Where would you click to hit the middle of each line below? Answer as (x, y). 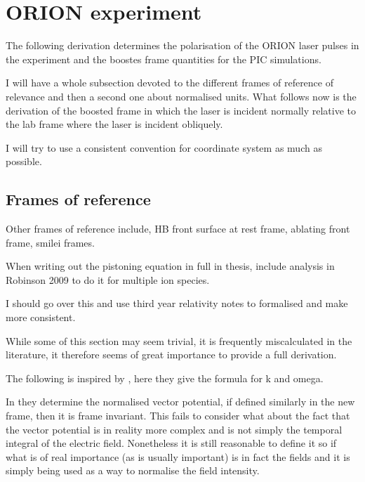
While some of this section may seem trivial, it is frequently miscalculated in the (179, 340)
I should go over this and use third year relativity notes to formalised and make (177, 303)
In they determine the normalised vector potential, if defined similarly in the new (180, 402)
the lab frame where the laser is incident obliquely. (114, 124)
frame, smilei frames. (50, 242)
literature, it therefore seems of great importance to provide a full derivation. (171, 354)
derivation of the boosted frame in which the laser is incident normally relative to (181, 110)
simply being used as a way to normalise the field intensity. (133, 470)
